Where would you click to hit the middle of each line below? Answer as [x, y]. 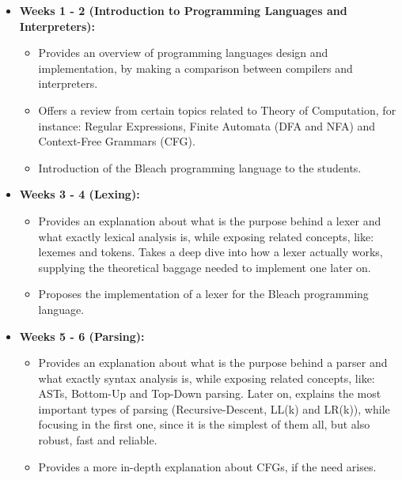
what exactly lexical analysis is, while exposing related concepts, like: [206, 236]
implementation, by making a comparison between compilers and [195, 68]
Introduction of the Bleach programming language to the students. [200, 167]
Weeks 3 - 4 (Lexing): [80, 194]
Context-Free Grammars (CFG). [117, 141]
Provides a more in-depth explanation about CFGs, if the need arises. [207, 466]
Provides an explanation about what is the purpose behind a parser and [213, 363]
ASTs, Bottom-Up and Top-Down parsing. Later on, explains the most [210, 393]
